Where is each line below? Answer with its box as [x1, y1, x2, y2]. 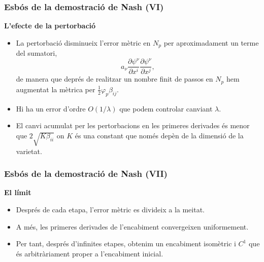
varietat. [16, 145, 42, 156]
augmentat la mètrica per [16, 84, 95, 94]
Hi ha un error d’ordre [16, 103, 86, 114]
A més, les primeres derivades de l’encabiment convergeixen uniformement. [16, 221, 249, 232]
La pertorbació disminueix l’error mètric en [16, 37, 151, 48]
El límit [4, 187, 31, 198]
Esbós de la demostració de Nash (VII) [4, 167, 168, 180]
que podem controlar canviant [119, 103, 213, 114]
